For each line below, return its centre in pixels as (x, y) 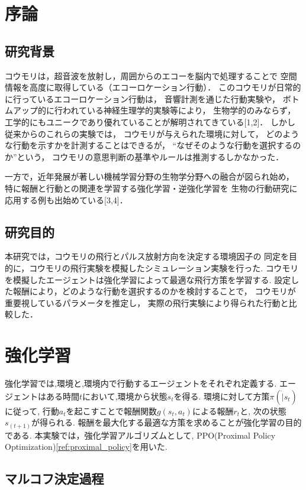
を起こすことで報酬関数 (111, 411)
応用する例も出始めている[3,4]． (66, 199)
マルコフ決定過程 (54, 478)
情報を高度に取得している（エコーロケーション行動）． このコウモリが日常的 (153, 87)
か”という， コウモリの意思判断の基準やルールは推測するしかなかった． (144, 156)
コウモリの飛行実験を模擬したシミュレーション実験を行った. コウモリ (164, 267)
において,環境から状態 (125, 396)
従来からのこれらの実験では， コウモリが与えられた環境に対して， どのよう (152, 133)
